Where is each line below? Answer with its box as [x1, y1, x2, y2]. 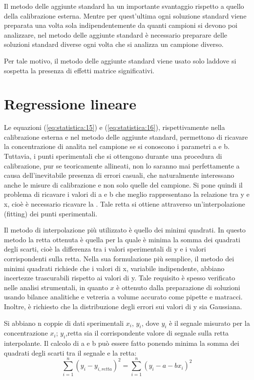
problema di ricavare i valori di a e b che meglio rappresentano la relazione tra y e [4, 189, 250, 199]
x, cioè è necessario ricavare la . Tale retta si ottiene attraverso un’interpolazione [4, 199, 245, 209]
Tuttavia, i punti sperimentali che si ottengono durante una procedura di [4, 151, 222, 161]
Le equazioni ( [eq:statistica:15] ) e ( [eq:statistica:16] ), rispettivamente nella [4, 122, 225, 132]
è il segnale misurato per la [169, 317, 250, 328]
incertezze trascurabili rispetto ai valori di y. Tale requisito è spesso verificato [4, 273, 235, 283]
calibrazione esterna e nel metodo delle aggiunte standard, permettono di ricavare [4, 131, 248, 142]
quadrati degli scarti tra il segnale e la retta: [4, 347, 137, 358]
